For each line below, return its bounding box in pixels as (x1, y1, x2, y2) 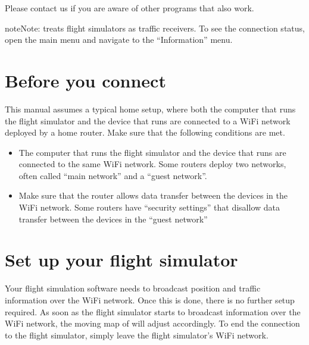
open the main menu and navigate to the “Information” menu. (5, 33, 233, 46)
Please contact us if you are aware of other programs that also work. (5, 2, 254, 14)
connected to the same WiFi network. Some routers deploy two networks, (18, 158, 286, 170)
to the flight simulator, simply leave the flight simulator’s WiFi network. (5, 328, 269, 341)
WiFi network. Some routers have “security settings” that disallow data (18, 201, 280, 214)
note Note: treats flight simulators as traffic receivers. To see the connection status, (5, 21, 305, 34)
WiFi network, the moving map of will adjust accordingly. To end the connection (5, 317, 300, 330)
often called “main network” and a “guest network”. (18, 169, 207, 181)
